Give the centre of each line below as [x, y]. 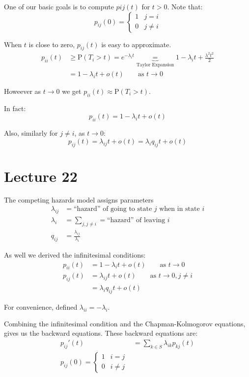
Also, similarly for [31, 133]
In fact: [15, 108]
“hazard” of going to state [113, 209]
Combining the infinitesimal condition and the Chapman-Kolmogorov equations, [125, 323]
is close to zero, [52, 44]
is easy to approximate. [136, 44]
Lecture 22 [41, 176]
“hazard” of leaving [136, 220]
